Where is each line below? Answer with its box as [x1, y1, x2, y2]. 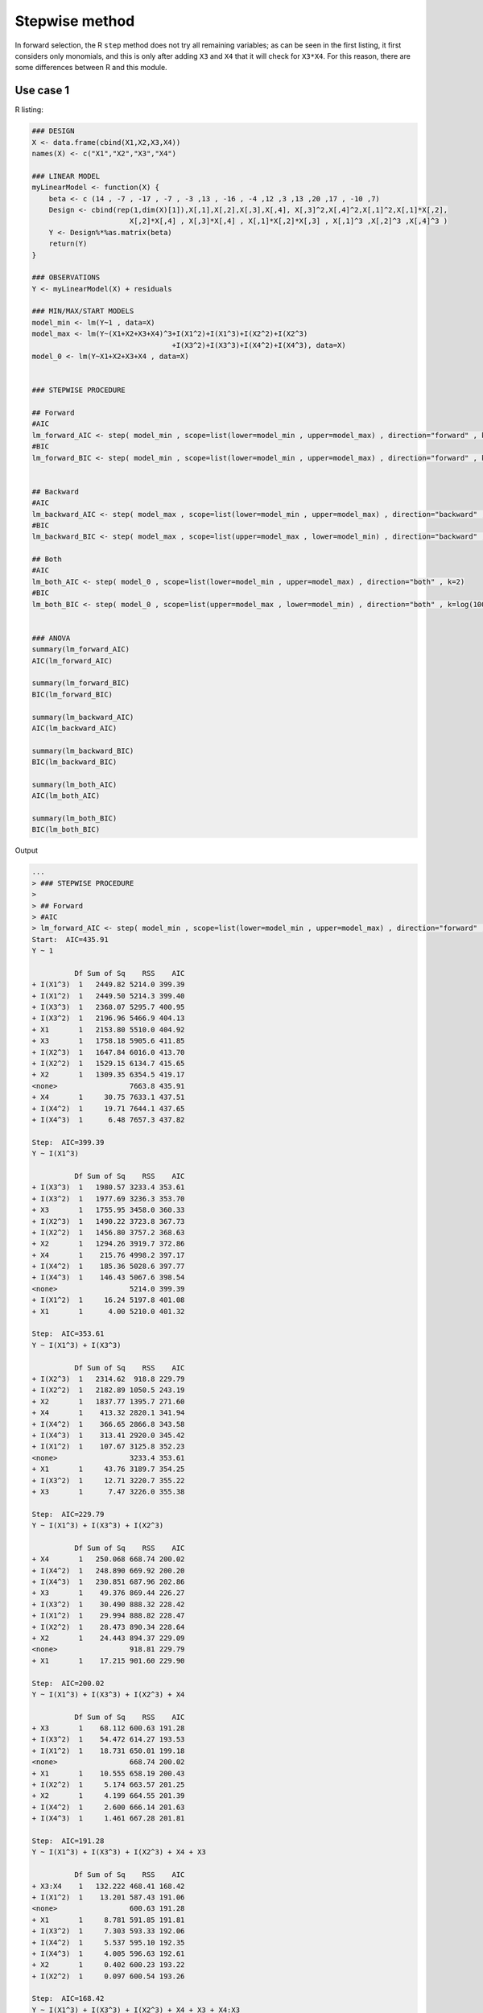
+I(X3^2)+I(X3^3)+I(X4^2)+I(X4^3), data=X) [171, 341, 346, 349]
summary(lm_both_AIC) [31, 779, 118, 789]
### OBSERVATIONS [31, 273, 101, 282]
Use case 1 [14, 84, 70, 97]
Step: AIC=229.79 [31, 1510, 105, 1519]
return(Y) [48, 239, 88, 249]
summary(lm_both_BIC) [31, 814, 118, 823]
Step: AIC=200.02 [31, 1679, 105, 1688]
